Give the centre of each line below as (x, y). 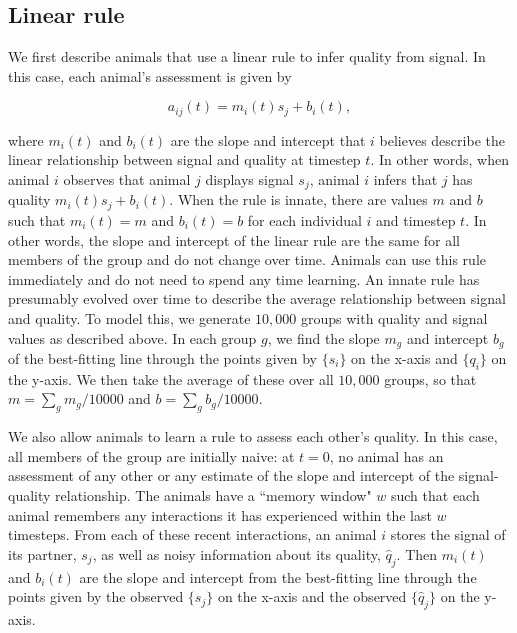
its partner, (42, 553)
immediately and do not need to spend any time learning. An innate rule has (244, 278)
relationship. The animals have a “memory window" (213, 494)
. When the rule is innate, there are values (298, 199)
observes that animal (127, 179)
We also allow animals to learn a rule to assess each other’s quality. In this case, (253, 436)
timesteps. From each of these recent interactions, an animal (192, 534)
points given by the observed (96, 596)
